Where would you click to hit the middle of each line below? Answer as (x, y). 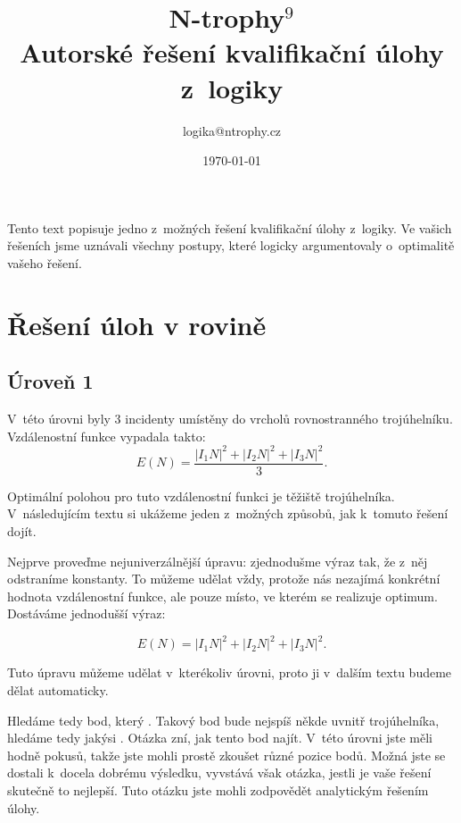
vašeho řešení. (45, 262)
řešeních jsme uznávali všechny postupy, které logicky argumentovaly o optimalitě (231, 245)
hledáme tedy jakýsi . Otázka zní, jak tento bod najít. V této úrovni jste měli (220, 738)
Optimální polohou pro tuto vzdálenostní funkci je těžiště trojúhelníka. (201, 495)
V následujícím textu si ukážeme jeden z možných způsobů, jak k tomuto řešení (228, 513)
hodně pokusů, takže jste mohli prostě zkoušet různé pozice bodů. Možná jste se (226, 755)
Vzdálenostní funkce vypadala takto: (107, 436)
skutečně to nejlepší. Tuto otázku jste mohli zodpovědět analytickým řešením (218, 790)
